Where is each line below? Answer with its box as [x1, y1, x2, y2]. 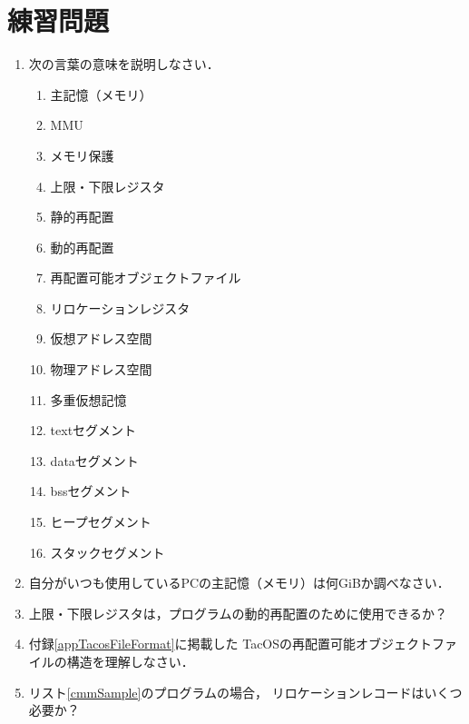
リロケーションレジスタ [50, 298, 191, 317]
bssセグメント [50, 481, 132, 501]
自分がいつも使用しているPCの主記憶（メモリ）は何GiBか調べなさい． [28, 573, 450, 592]
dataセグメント [50, 451, 139, 470]
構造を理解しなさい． [66, 652, 194, 670]
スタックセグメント [50, 542, 165, 561]
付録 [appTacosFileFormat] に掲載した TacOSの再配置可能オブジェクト [28, 634, 433, 653]
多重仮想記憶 [50, 390, 127, 409]
